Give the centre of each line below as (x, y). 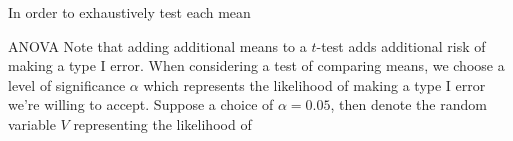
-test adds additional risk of (401, 45)
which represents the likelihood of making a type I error (314, 84)
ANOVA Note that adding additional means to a (157, 45)
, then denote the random (408, 104)
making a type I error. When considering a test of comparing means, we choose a (256, 65)
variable (32, 123)
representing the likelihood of (162, 123)
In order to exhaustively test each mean (129, 12)
